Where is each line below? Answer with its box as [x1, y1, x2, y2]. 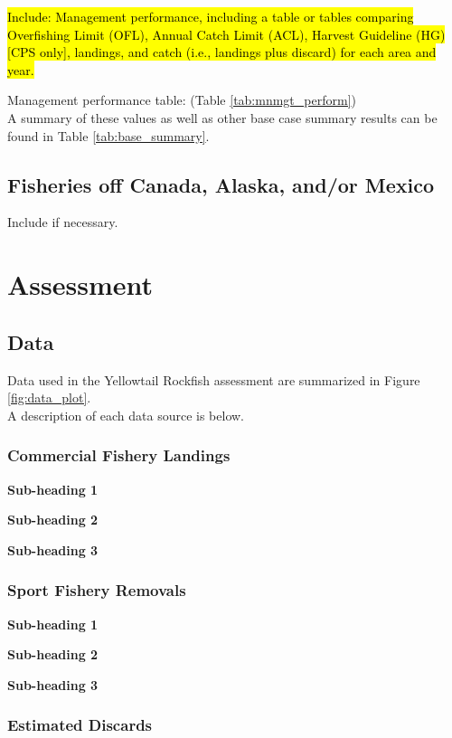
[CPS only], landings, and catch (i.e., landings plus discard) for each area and [7, 43, 437, 61]
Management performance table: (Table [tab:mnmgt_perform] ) [7, 90, 356, 109]
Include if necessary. [7, 213, 118, 232]
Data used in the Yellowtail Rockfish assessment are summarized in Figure [7, 370, 420, 389]
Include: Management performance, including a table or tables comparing [7, 7, 414, 25]
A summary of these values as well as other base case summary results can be [7, 108, 438, 127]
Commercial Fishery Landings [7, 444, 231, 467]
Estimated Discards [7, 714, 153, 736]
